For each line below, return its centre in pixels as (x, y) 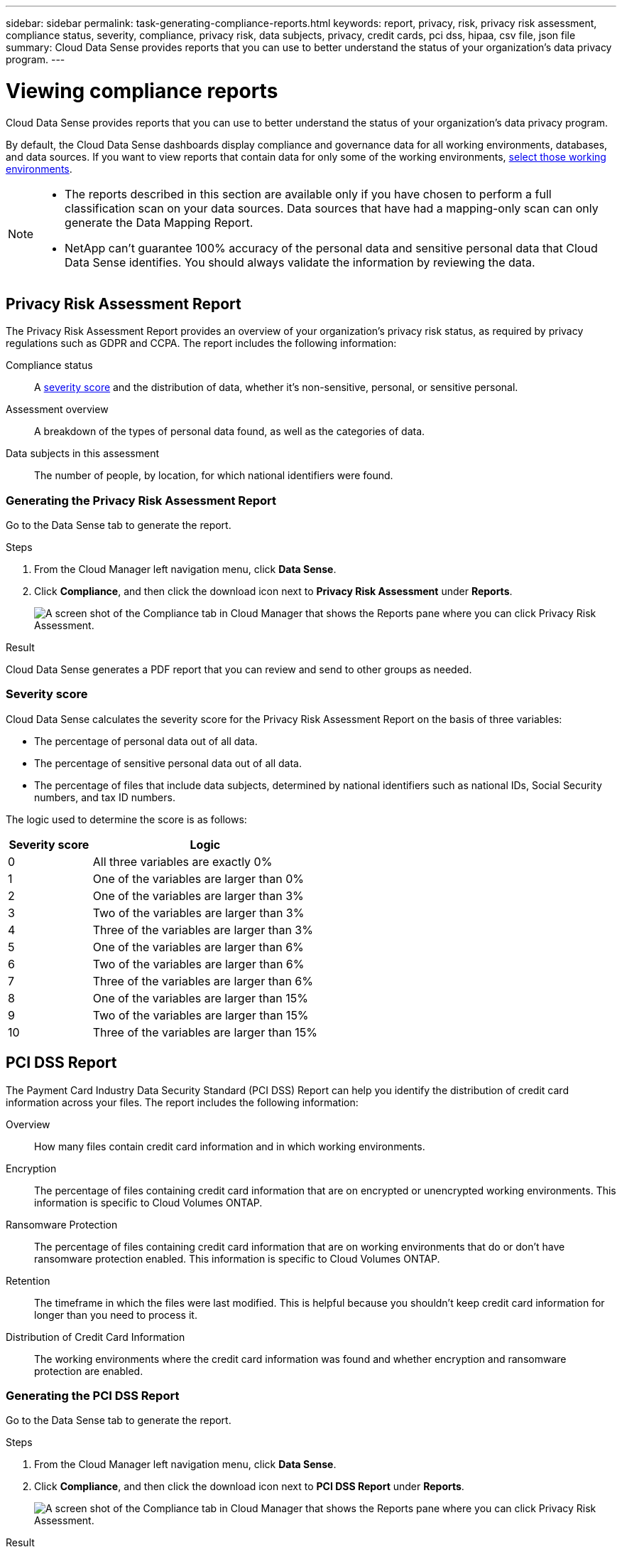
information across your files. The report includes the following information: (182, 1102)
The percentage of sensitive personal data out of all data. (168, 763)
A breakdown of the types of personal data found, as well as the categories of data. (230, 432)
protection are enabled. (89, 1371)
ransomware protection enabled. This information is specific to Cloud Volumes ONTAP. (237, 1258)
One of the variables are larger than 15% (200, 998)
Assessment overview (57, 410)
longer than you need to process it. (116, 1315)
